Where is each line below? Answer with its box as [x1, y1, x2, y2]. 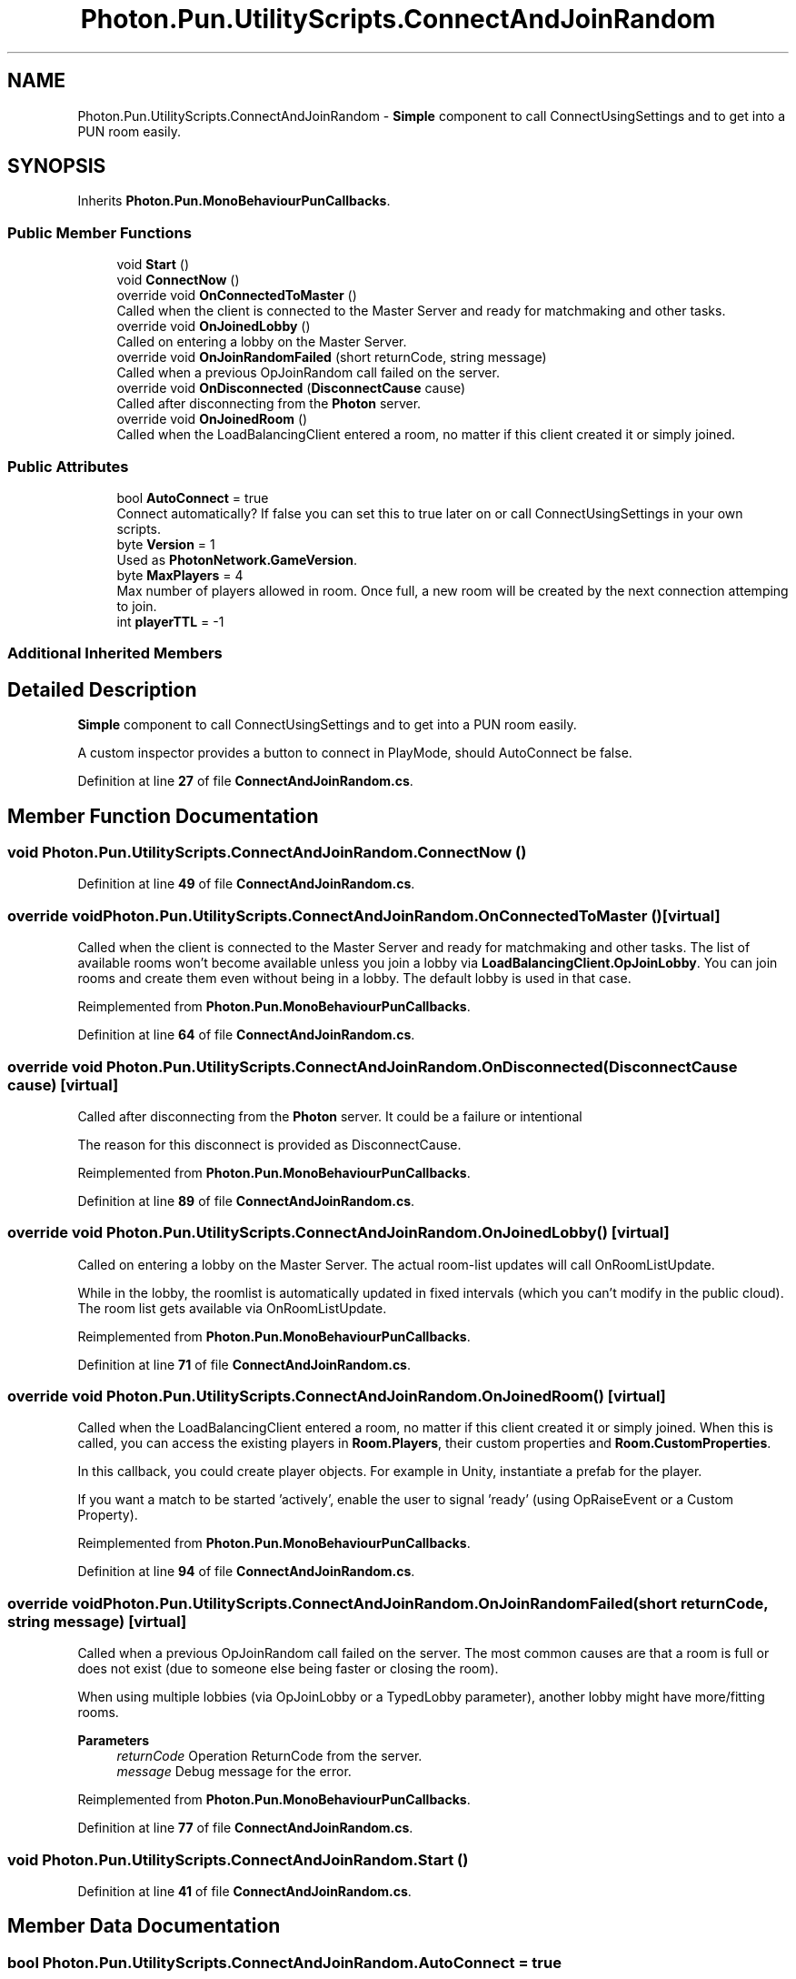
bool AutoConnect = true [116, 489, 269, 506]
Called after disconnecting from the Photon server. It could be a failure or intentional [77, 1108, 582, 1124]
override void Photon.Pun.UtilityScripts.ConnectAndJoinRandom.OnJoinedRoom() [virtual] [7, 1387, 666, 1405]
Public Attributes [7, 457, 129, 476]
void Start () [116, 256, 190, 273]
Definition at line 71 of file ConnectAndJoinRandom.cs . [77, 1356, 412, 1372]
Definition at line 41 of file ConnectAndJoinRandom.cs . [77, 1883, 412, 1899]
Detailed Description [7, 678, 197, 701]
